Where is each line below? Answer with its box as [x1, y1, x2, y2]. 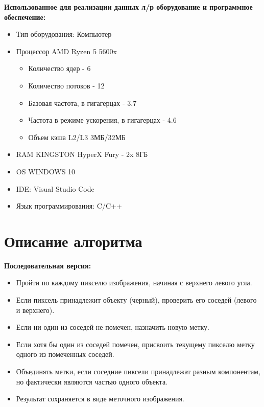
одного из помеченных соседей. [16, 349, 114, 359]
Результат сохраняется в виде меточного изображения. [16, 393, 184, 404]
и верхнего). [16, 304, 55, 315]
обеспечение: [4, 11, 46, 22]
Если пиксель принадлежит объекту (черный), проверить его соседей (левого [16, 295, 257, 305]
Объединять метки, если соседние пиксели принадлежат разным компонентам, [16, 366, 260, 376]
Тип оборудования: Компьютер [16, 29, 112, 39]
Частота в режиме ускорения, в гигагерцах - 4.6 [28, 115, 177, 125]
